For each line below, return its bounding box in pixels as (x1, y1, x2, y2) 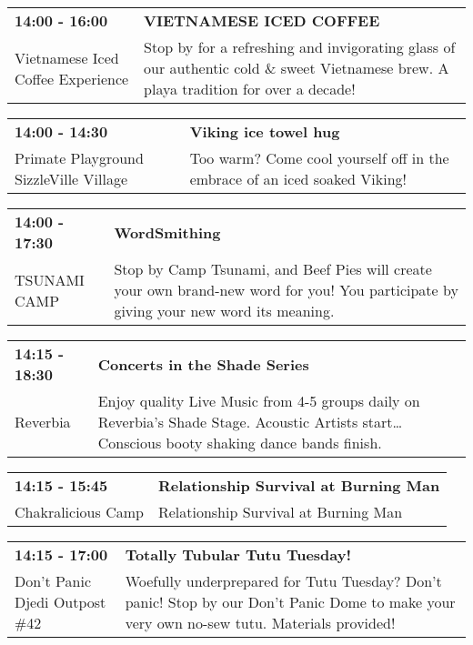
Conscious (97, 432, 162, 453)
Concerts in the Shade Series (97, 353, 309, 375)
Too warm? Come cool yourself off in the (189, 147, 449, 168)
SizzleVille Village (15, 168, 128, 189)
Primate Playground (15, 147, 144, 168)
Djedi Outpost (15, 591, 106, 612)
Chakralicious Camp (15, 501, 144, 522)
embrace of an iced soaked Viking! (189, 168, 408, 189)
